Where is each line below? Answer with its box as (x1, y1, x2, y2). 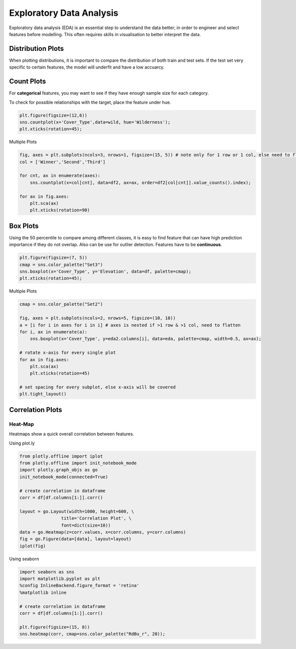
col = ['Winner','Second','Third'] (19, 159, 106, 165)
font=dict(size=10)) (61, 522, 111, 528)
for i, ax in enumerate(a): (19, 329, 87, 335)
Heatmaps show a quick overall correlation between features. (9, 431, 134, 437)
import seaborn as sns (19, 569, 74, 574)
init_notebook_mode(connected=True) (19, 474, 109, 480)
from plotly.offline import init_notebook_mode (19, 460, 137, 466)
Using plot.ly (9, 440, 35, 446)
